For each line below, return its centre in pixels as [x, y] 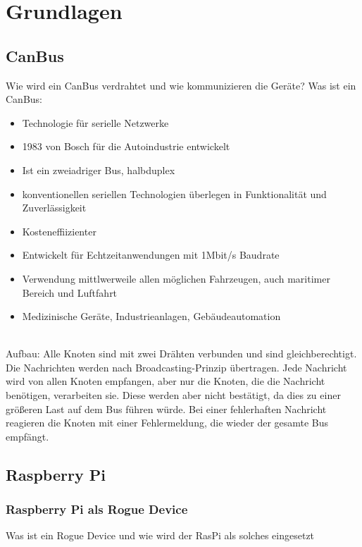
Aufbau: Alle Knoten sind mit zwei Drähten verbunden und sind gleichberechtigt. [181, 354]
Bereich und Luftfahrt [70, 292]
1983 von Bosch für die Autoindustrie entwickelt [126, 146]
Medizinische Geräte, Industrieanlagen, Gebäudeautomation [151, 316]
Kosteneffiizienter [59, 231]
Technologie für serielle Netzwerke [95, 122]
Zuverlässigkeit [54, 208]
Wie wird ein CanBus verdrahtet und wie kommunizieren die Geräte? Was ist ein [181, 85]
